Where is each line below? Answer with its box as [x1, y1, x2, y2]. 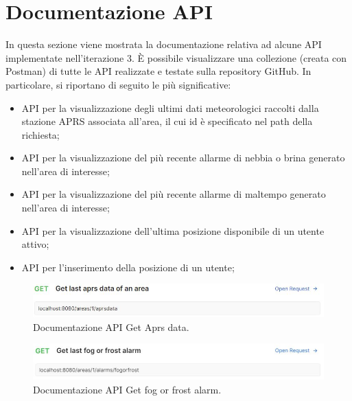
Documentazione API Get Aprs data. [33, 319, 189, 334]
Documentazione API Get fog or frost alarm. [33, 382, 222, 396]
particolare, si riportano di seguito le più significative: [5, 77, 231, 91]
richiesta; [21, 127, 60, 141]
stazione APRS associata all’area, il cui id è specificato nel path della [21, 114, 313, 128]
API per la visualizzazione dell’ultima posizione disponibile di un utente [21, 223, 325, 238]
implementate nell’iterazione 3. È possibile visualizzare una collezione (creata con [5, 50, 347, 65]
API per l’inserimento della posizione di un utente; [21, 260, 235, 274]
